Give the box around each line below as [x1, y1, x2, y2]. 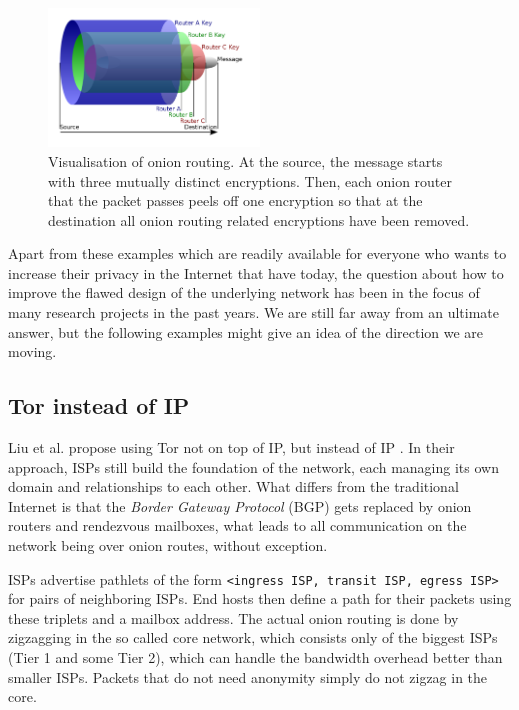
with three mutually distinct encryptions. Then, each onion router [48, 170, 453, 191]
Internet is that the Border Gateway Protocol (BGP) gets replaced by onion [8, 495, 472, 516]
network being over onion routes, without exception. [8, 535, 328, 556]
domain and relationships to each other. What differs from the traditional [8, 476, 459, 497]
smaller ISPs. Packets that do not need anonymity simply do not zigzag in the [8, 666, 488, 687]
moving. [8, 341, 57, 362]
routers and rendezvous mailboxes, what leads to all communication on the [8, 515, 467, 536]
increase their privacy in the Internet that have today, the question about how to [8, 262, 504, 283]
